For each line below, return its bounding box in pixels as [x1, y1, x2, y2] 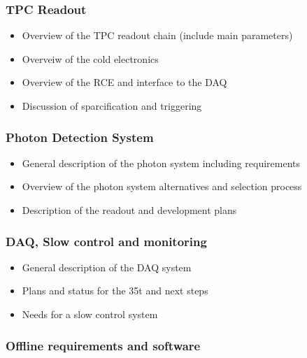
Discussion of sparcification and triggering [22, 99, 202, 113]
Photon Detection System [6, 128, 154, 145]
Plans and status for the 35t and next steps [22, 283, 208, 298]
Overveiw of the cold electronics [22, 51, 159, 66]
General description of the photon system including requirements [22, 155, 301, 170]
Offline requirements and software [6, 336, 201, 354]
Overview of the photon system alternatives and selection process [22, 179, 302, 194]
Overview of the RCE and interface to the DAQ [22, 75, 227, 89]
